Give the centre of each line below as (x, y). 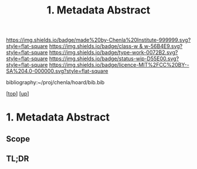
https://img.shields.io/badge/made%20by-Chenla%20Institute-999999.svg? (98, 40)
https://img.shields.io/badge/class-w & (96, 46)
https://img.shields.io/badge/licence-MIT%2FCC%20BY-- (119, 65)
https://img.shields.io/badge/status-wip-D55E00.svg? (114, 58)
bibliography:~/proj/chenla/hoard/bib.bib (55, 82)
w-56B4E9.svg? (163, 46)
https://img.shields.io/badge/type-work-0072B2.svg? (113, 53)
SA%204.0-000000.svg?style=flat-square (57, 71)
